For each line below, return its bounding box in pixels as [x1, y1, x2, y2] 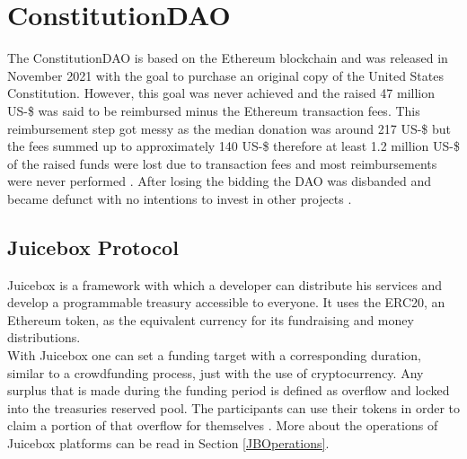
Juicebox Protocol [7, 233, 179, 260]
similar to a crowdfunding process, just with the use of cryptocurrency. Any [7, 363, 424, 382]
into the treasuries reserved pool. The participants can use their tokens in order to [7, 398, 460, 417]
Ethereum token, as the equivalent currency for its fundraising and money [7, 310, 414, 329]
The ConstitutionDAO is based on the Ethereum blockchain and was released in [7, 49, 448, 67]
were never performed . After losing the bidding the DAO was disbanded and [7, 172, 431, 190]
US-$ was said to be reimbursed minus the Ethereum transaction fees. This [7, 101, 420, 119]
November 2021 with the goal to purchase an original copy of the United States [7, 66, 444, 84]
